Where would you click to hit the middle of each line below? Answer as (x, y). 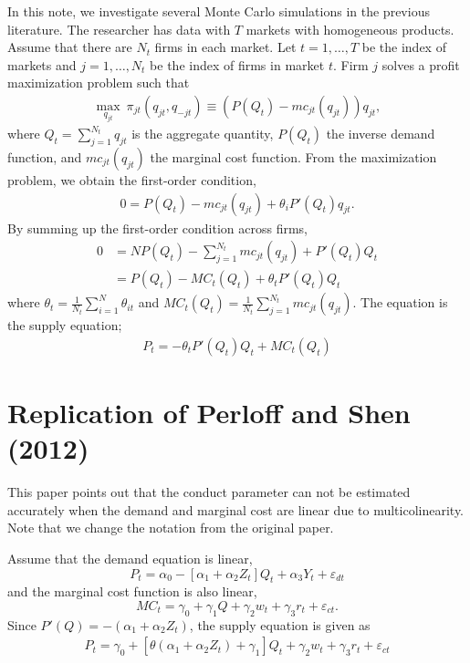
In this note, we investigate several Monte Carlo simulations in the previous (219, 11)
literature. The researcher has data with (119, 29)
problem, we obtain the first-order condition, (132, 179)
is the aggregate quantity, (203, 134)
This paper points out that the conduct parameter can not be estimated (209, 492)
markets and (42, 64)
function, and (45, 156)
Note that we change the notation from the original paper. (171, 528)
